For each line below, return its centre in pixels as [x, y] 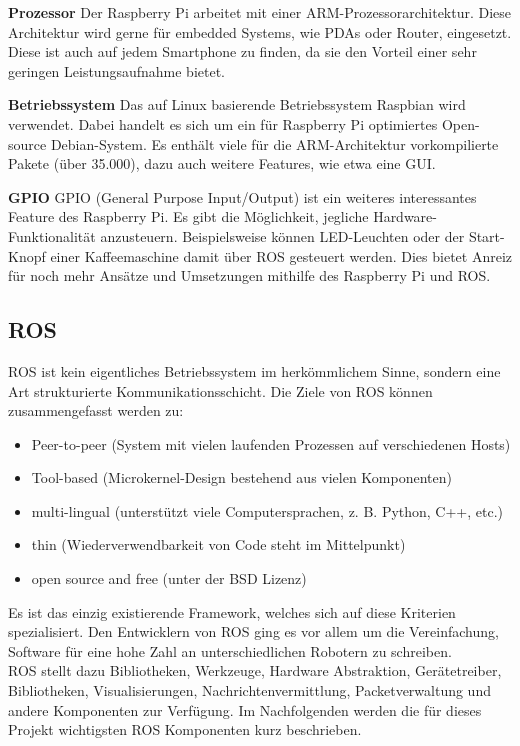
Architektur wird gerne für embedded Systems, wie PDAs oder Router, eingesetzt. [260, 31]
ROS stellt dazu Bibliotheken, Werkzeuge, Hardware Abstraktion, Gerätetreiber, [255, 670]
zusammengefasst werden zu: [96, 410]
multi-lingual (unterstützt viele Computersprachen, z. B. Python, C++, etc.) [267, 510]
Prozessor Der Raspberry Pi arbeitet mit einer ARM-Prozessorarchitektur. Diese [260, 12]
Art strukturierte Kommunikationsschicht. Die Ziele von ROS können [220, 390]
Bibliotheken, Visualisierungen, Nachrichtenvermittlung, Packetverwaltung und [249, 690]
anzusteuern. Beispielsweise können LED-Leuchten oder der [282, 235]
